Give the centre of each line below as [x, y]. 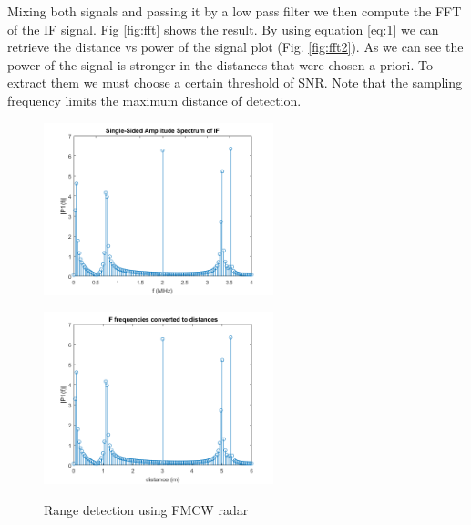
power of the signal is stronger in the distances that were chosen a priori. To [220, 64]
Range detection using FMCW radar [146, 509]
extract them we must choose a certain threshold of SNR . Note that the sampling [235, 82]
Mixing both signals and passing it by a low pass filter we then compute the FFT [235, 11]
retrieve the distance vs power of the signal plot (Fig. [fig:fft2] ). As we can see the [235, 47]
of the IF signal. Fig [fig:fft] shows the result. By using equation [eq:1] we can [223, 29]
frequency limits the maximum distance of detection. [154, 100]
